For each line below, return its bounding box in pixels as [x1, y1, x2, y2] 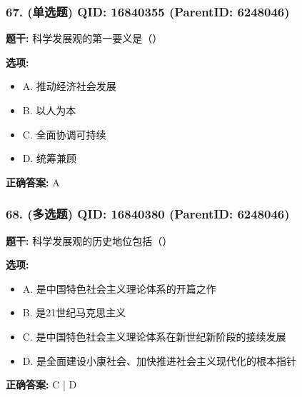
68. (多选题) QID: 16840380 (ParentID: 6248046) [6, 205, 290, 223]
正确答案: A [6, 174, 60, 189]
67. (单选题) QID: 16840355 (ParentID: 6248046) [6, 2, 290, 20]
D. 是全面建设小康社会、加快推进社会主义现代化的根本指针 [22, 353, 297, 368]
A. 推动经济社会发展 [22, 79, 116, 94]
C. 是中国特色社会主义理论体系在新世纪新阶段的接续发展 [22, 328, 286, 343]
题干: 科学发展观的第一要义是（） [6, 31, 163, 46]
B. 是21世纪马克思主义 [22, 305, 126, 320]
